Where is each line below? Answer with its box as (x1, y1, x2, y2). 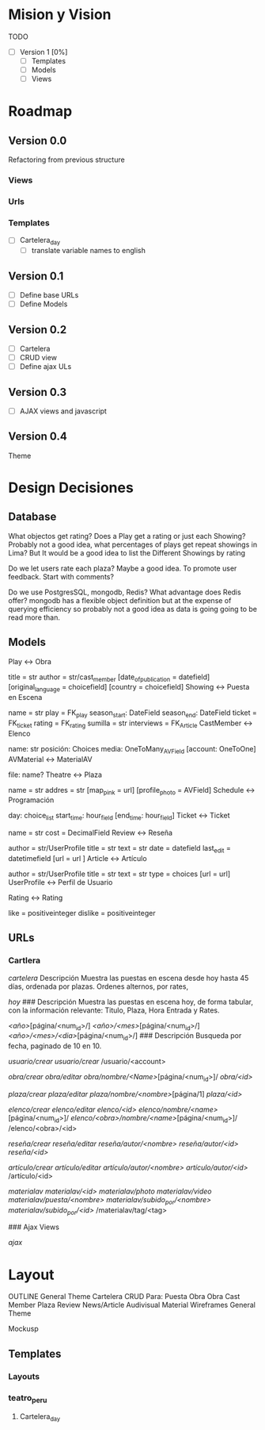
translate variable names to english (31, 246, 146, 256)
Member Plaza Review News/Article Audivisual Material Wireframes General (8, 1300, 256, 1310)
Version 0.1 (8, 269, 64, 283)
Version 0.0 (8, 133, 67, 148)
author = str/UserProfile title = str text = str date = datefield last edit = (8, 844, 231, 855)
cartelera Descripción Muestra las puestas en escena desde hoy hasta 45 (8, 973, 249, 982)
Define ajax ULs (19, 362, 72, 371)
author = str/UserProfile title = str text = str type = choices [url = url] (8, 869, 231, 878)
